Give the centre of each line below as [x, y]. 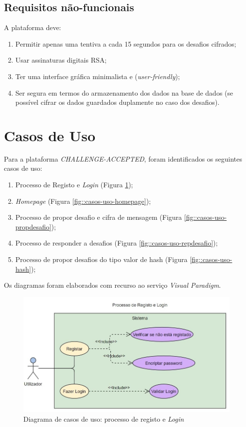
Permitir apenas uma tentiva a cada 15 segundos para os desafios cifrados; [126, 43]
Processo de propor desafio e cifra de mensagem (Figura [99, 217]
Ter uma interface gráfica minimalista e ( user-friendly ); [97, 76]
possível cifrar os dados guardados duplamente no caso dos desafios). [117, 102]
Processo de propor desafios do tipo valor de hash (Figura [101, 259]
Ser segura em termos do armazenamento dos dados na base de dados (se [124, 92]
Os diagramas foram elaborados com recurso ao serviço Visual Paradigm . [113, 285]
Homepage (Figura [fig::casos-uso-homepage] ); [83, 201]
